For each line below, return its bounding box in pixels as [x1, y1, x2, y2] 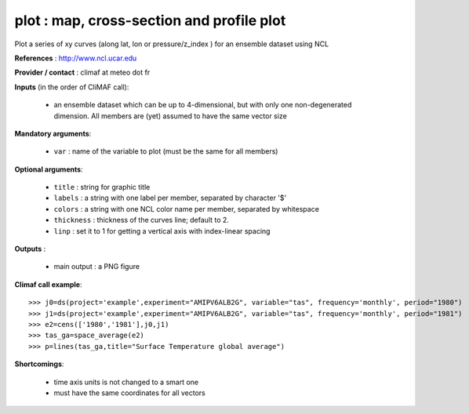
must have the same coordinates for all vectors [53, 388, 205, 398]
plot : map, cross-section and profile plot [14, 12, 286, 29]
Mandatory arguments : [14, 129, 92, 138]
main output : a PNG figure [53, 262, 140, 271]
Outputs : [14, 244, 46, 254]
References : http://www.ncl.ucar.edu [14, 53, 137, 63]
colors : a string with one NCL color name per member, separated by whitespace [53, 204, 319, 213]
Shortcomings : [14, 359, 64, 369]
